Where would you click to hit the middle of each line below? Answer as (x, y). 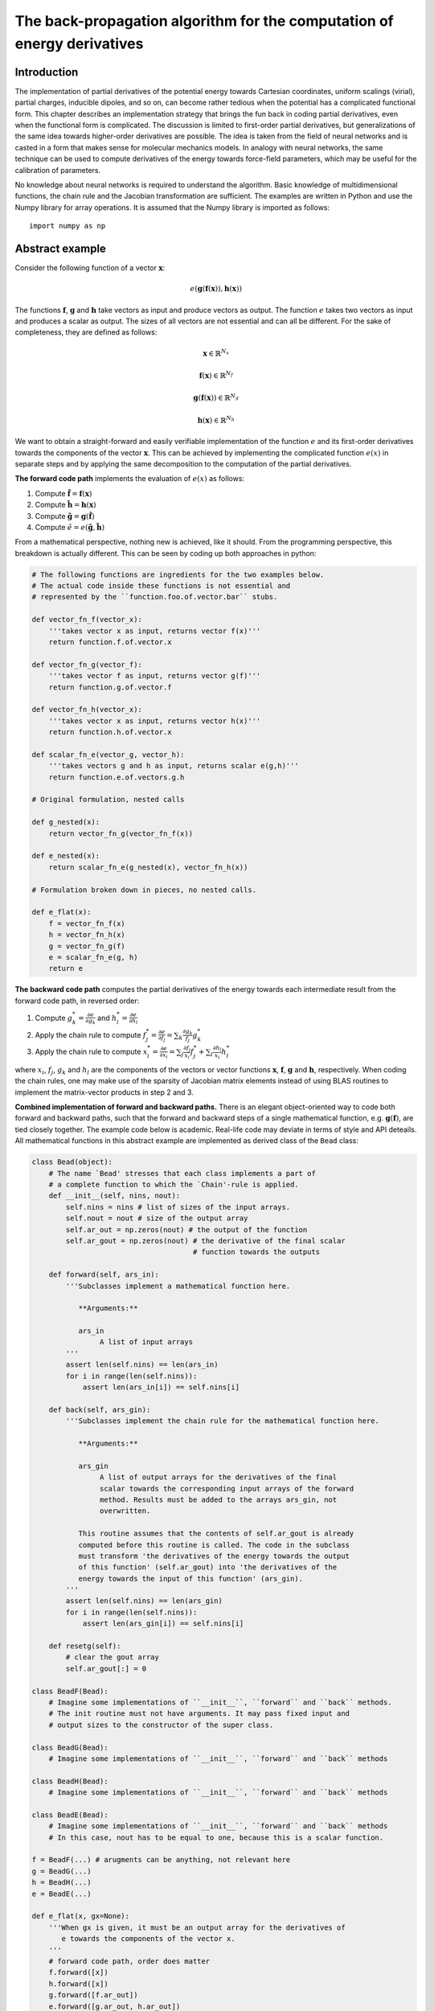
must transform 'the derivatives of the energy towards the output (214, 1556)
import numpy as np (68, 226)
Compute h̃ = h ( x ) (66, 505)
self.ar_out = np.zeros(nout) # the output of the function (186, 1230)
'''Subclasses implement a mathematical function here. (178, 1286)
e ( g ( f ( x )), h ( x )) (216, 289)
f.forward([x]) (78, 1972)
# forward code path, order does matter (129, 1961)
